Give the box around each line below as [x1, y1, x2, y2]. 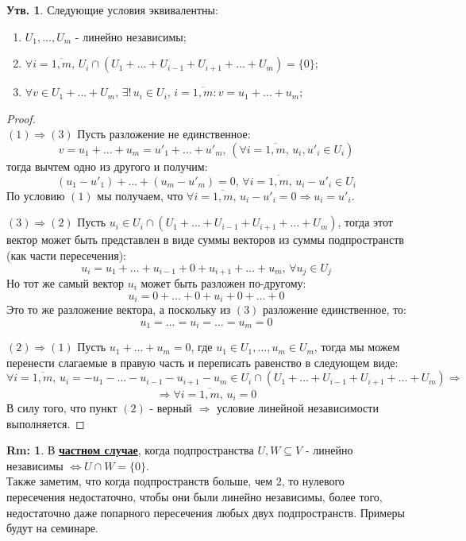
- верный [149, 399, 192, 415]
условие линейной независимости [216, 399, 379, 415]
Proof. [6, 110, 36, 126]
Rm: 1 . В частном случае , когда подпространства [6, 442, 254, 458]
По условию [6, 187, 65, 203]
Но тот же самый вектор [6, 275, 124, 292]
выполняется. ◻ [6, 415, 85, 431]
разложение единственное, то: [263, 301, 407, 318]
